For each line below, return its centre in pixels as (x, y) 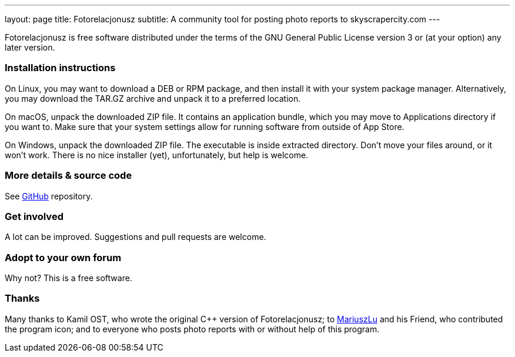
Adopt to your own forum (63, 257)
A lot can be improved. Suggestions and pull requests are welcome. (136, 237)
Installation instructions (60, 68)
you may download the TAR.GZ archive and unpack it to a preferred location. (153, 98)
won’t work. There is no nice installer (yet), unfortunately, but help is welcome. (157, 155)
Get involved (34, 216)
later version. (30, 47)
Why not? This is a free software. (68, 278)
